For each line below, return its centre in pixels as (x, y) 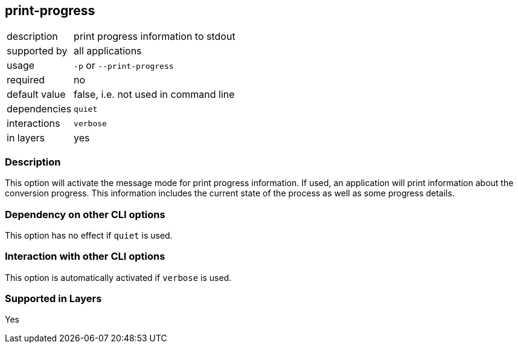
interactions (34, 124)
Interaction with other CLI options (85, 256)
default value (36, 95)
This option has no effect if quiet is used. (89, 235)
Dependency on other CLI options (85, 214)
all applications (108, 51)
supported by (37, 51)
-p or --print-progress (124, 66)
